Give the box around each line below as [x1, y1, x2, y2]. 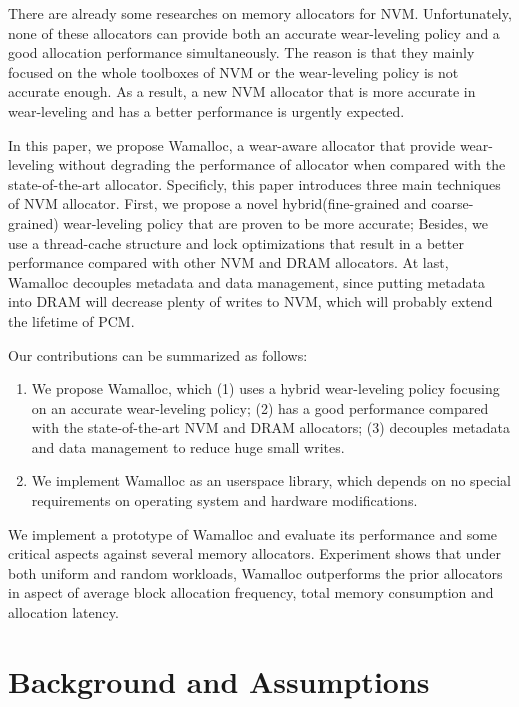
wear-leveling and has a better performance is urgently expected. [8, 100, 405, 121]
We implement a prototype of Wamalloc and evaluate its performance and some [8, 523, 498, 544]
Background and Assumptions [8, 660, 430, 701]
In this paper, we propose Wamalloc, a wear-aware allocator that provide [8, 134, 456, 155]
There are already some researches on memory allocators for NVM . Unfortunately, [8, 3, 512, 23]
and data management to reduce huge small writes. [31, 436, 345, 457]
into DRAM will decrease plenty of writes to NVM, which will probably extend [8, 291, 493, 312]
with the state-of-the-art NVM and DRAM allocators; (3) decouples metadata [31, 417, 511, 438]
